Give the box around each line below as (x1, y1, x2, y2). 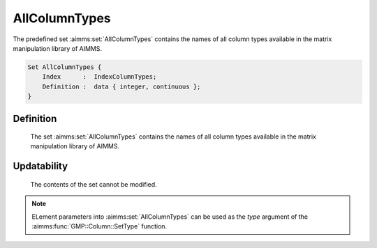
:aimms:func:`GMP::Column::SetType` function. (31, 222, 168, 231)
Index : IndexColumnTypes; (42, 73, 157, 81)
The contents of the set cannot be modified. (30, 180, 157, 188)
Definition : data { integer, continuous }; (42, 82, 201, 91)
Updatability (13, 160, 68, 172)
